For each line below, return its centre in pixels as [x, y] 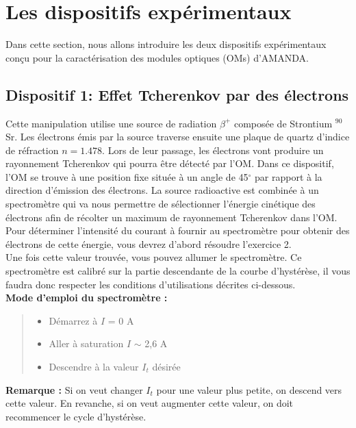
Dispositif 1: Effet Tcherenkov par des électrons [177, 94]
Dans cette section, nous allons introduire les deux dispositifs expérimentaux [166, 44]
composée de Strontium [283, 123]
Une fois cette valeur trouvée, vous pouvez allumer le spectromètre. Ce [154, 257]
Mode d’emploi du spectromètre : [87, 298]
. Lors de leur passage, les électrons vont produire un [213, 150]
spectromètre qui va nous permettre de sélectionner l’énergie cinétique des [161, 204]
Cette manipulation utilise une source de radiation [111, 123]
